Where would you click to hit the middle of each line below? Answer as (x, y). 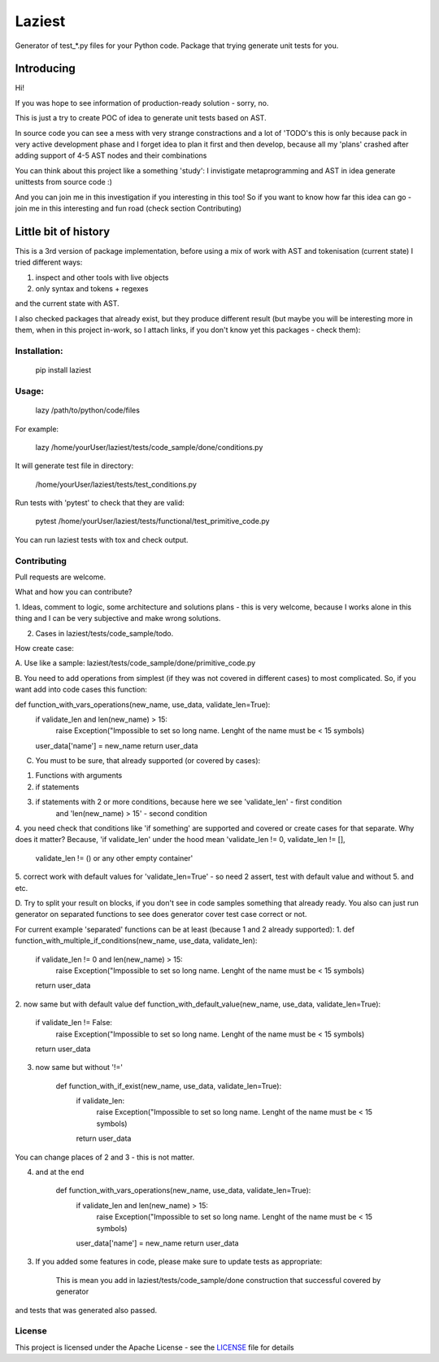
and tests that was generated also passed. (86, 1310)
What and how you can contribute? (74, 592)
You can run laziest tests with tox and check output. (102, 539)
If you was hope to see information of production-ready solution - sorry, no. (142, 103)
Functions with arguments (79, 775)
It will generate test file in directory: (74, 466)
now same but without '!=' (79, 1067)
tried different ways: (49, 262)
